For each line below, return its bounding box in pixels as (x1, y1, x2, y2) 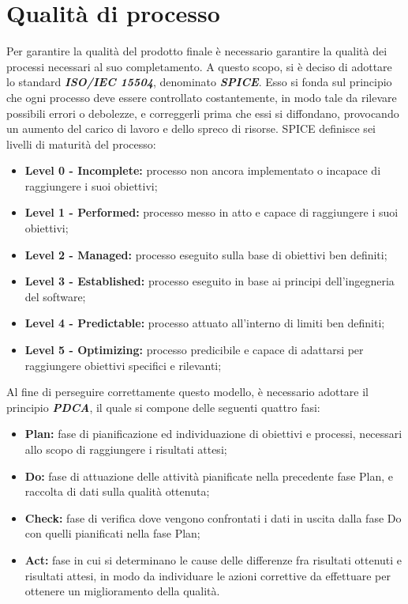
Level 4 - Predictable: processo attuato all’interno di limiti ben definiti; (24, 315, 385, 331)
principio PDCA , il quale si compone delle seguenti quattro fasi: (6, 398, 320, 415)
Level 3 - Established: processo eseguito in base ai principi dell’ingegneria (24, 273, 395, 289)
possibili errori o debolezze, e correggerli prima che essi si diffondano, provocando (6, 104, 399, 121)
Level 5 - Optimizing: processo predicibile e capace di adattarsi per (24, 342, 364, 358)
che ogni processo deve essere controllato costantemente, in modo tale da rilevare (6, 89, 397, 105)
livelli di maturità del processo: (6, 135, 156, 152)
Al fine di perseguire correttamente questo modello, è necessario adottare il (6, 383, 369, 400)
